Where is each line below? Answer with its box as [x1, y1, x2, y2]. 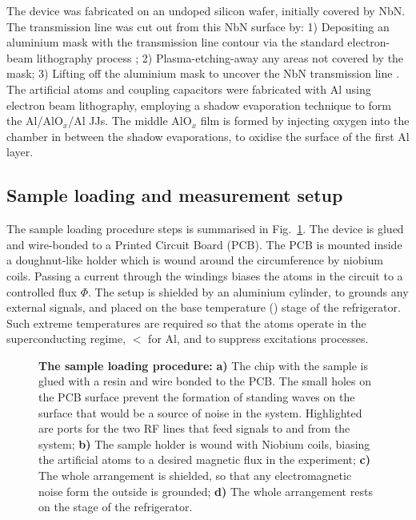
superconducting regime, [6, 330, 126, 347]
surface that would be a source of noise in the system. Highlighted [38, 404, 362, 421]
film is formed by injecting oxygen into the [200, 112, 410, 129]
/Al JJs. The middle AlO [68, 112, 192, 129]
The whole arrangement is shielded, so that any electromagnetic [38, 467, 352, 484]
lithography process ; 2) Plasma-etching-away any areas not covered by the [36, 49, 404, 66]
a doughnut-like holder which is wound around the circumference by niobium [6, 252, 383, 268]
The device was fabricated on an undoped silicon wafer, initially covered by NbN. [6, 2, 406, 18]
